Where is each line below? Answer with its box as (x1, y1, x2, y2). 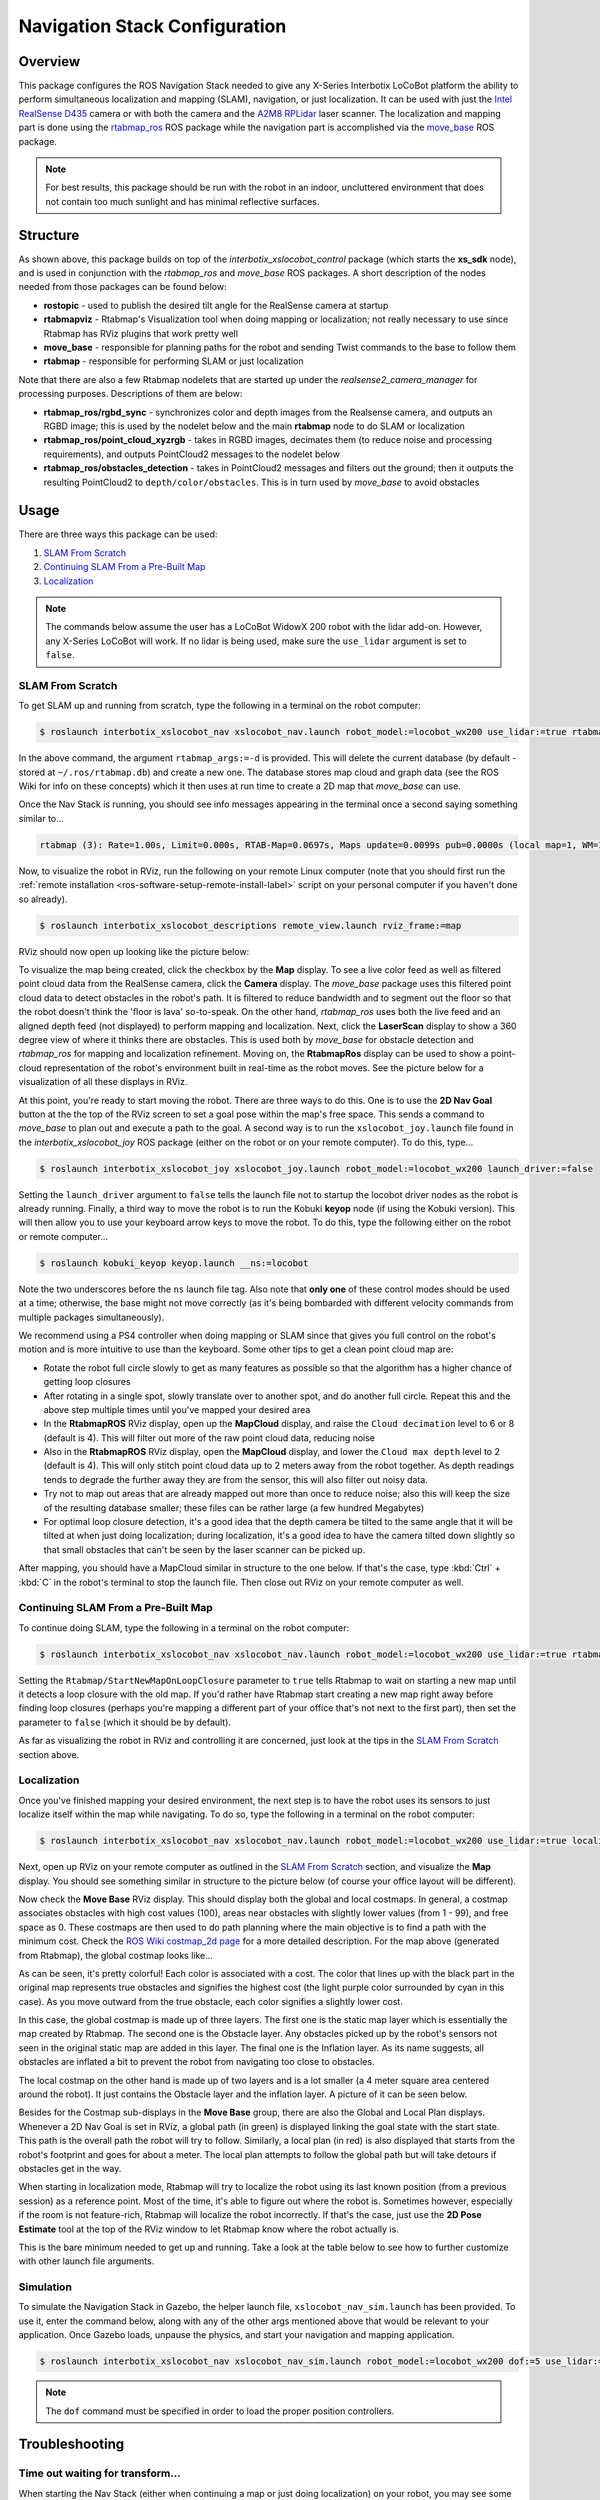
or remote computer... (18, 1230, 109, 1242)
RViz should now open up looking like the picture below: (18, 945, 250, 957)
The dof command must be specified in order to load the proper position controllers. (45, 2405, 395, 2417)
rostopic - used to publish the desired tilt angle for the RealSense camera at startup (43, 299, 389, 311)
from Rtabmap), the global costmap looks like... (18, 1949, 214, 1961)
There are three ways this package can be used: (18, 528, 218, 540)
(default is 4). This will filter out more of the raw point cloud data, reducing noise (43, 1431, 375, 1444)
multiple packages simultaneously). (18, 1311, 165, 1323)
